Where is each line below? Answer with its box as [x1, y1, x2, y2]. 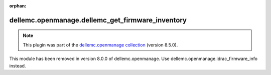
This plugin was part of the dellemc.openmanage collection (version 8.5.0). [23, 41, 178, 47]
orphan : [9, 3, 27, 8]
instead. [9, 62, 26, 68]
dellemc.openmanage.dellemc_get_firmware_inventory [9, 15, 187, 24]
